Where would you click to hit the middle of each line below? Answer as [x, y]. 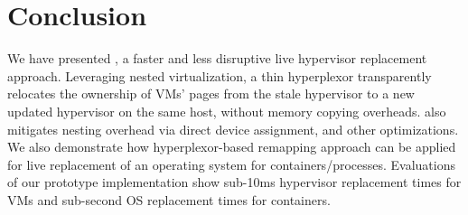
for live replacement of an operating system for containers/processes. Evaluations [232, 164]
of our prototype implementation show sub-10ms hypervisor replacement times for [234, 182]
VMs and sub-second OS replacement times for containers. [169, 199]
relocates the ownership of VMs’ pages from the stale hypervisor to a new [211, 93]
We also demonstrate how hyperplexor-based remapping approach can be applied [232, 147]
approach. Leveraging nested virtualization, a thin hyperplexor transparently [220, 75]
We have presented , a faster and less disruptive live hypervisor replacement [217, 58]
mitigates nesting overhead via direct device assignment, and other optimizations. [233, 129]
